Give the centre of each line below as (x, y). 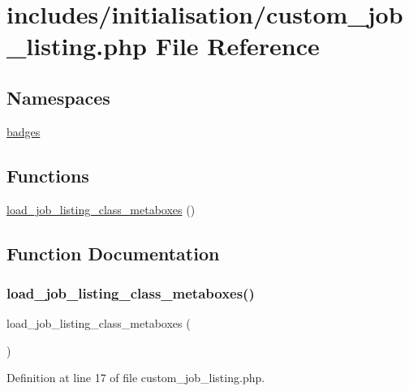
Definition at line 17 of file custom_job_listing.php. (136, 378)
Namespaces (58, 97)
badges (24, 131)
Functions (48, 175)
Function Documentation (113, 253)
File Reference (237, 46)
